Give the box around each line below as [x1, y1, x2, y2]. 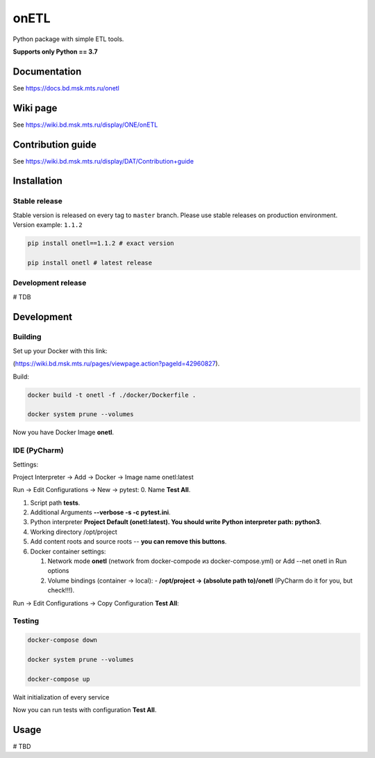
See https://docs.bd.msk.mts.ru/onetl [12, 84, 119, 92]
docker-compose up [27, 675, 90, 683]
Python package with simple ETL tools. [12, 35, 124, 43]
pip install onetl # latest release [27, 258, 153, 267]
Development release [12, 278, 87, 288]
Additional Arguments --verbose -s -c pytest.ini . [30, 508, 171, 516]
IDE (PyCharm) [12, 445, 64, 455]
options [47, 567, 69, 575]
